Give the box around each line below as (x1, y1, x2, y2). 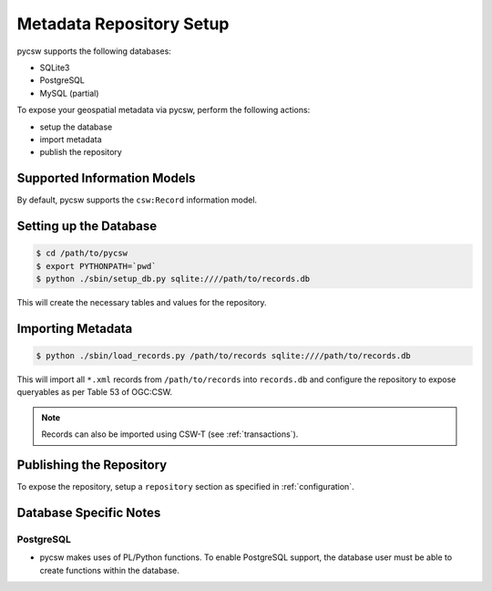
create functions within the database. (39, 565, 179, 575)
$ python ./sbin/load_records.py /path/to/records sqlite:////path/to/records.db (36, 350, 412, 360)
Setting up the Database (16, 219, 158, 233)
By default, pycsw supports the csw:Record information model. (16, 194, 258, 205)
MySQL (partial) (39, 88, 99, 98)
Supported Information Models (16, 171, 196, 186)
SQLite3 (39, 62, 70, 73)
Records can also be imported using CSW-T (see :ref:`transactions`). (41, 429, 299, 440)
